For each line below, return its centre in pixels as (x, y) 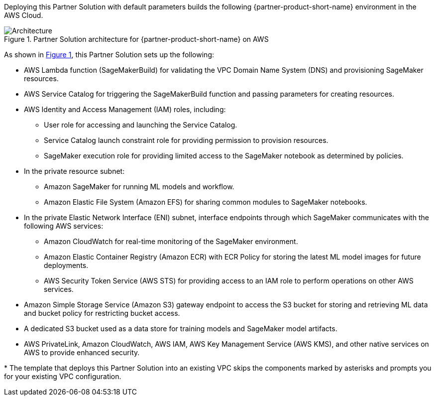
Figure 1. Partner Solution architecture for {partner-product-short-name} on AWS (136, 39)
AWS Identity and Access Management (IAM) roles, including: (125, 109)
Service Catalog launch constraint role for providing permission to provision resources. (186, 140)
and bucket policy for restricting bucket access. (102, 313)
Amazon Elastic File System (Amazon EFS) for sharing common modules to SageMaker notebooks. (206, 202)
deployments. (66, 265)
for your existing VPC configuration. (63, 376)
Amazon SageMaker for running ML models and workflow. (139, 187)
